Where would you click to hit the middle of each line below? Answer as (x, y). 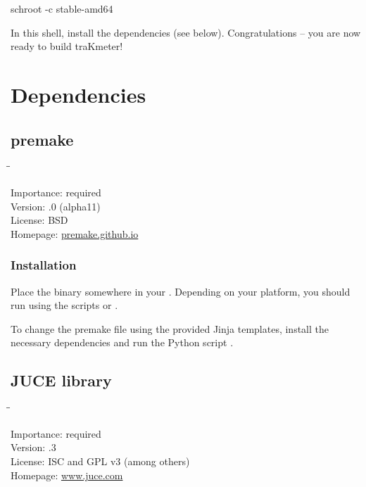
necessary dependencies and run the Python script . (122, 342)
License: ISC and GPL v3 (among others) (100, 461)
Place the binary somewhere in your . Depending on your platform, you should (181, 291)
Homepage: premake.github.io (75, 233)
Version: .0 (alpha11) (56, 206)
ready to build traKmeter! (67, 46)
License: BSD (39, 220)
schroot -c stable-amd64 (62, 8)
